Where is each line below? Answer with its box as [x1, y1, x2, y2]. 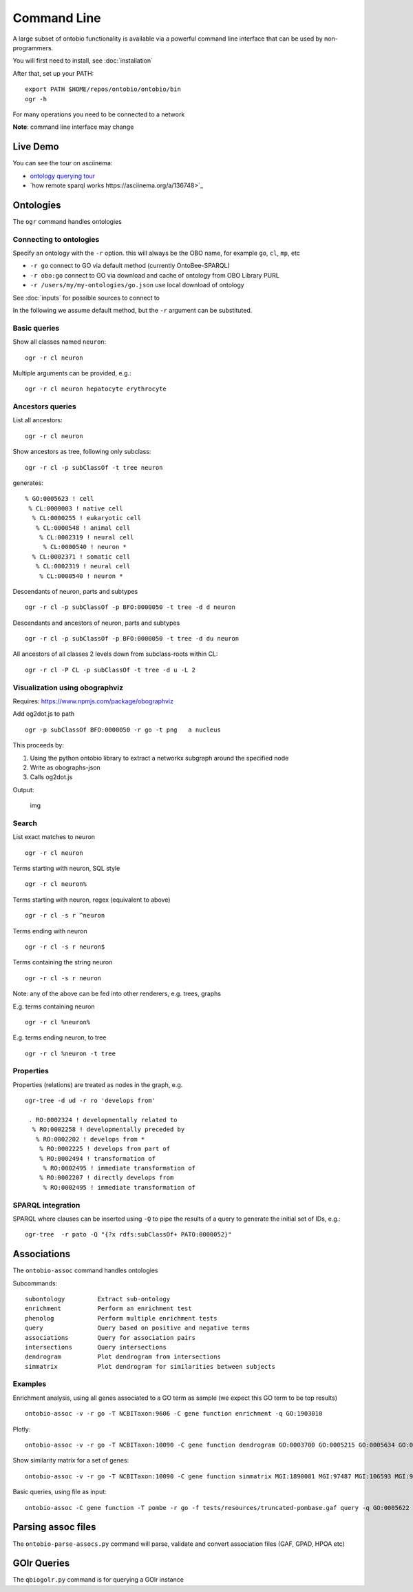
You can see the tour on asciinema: [12, 159, 113, 167]
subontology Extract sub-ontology [25, 1295, 171, 1303]
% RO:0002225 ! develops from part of [39, 1145, 171, 1153]
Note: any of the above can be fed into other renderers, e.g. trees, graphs [12, 989, 222, 998]
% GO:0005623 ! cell [25, 495, 94, 503]
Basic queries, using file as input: [12, 1488, 107, 1496]
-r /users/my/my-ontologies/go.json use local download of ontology [30, 281, 244, 289]
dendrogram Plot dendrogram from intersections [25, 1353, 222, 1361]
